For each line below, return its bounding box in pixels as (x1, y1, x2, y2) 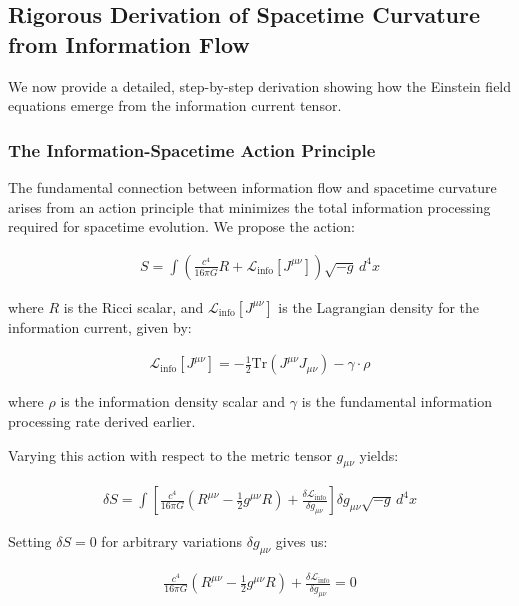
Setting (8, 531, 52, 552)
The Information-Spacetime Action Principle (8, 137, 376, 162)
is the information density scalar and (60, 391, 286, 412)
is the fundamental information (301, 391, 493, 412)
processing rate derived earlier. (8, 411, 196, 432)
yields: (359, 444, 399, 465)
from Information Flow (8, 28, 250, 59)
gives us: (275, 531, 328, 552)
